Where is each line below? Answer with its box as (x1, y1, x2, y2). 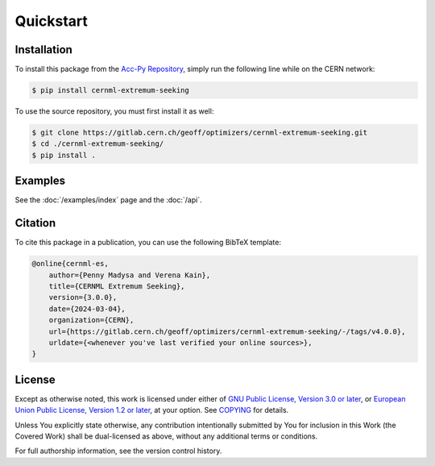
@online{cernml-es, (31, 259, 109, 268)
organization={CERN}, (48, 315, 135, 325)
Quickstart (14, 12, 89, 30)
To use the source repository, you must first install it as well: (14, 106, 214, 116)
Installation (14, 43, 72, 56)
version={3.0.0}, (48, 293, 118, 302)
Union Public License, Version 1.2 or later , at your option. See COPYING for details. (14, 406, 289, 415)
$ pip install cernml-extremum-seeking (31, 85, 189, 95)
